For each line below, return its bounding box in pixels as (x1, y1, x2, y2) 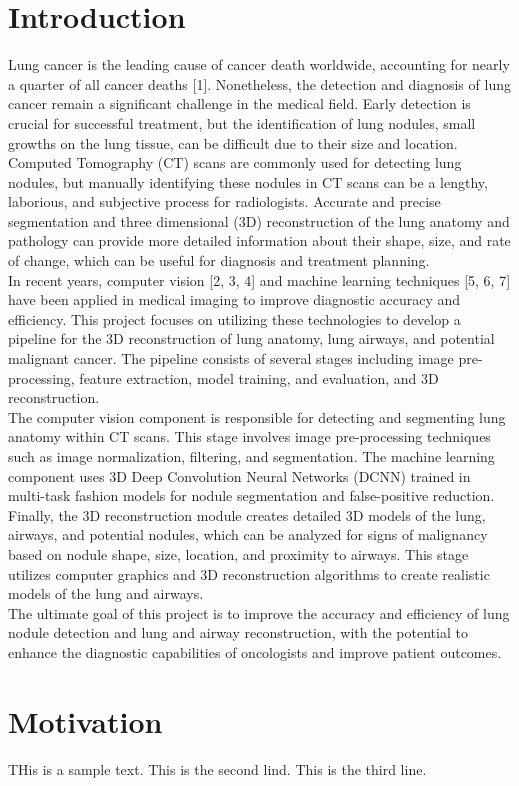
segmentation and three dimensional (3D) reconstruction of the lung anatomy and (8, 210, 510, 231)
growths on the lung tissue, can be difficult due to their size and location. (8, 132, 458, 153)
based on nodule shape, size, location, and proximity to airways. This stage (8, 543, 469, 564)
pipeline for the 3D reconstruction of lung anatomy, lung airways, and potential (8, 328, 495, 349)
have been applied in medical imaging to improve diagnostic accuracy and (8, 289, 461, 310)
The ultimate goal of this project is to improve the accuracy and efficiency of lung (8, 602, 510, 623)
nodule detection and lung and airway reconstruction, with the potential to (8, 622, 468, 643)
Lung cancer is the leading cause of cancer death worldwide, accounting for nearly (8, 54, 510, 75)
